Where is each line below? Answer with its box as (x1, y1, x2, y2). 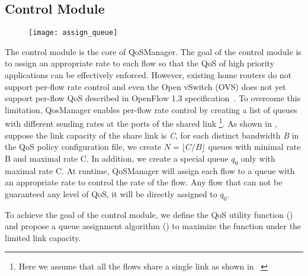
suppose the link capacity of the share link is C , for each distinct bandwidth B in (5, 129, 299, 141)
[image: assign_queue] (28, 28, 118, 37)
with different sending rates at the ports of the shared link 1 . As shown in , (5, 115, 277, 130)
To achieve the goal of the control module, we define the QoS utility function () (5, 208, 293, 220)
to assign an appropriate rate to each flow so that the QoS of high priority (5, 57, 275, 69)
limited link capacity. (5, 231, 81, 243)
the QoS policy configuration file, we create (5, 140, 162, 153)
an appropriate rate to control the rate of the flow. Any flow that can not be (5, 176, 283, 188)
